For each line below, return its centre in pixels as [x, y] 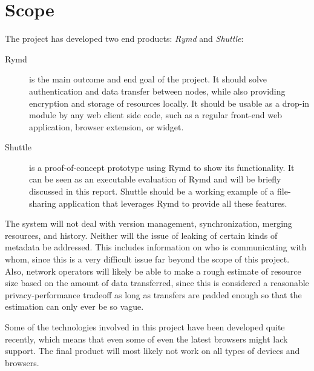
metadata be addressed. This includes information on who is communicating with [156, 247]
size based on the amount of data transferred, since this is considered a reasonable [157, 283]
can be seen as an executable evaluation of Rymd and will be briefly [155, 179]
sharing [43, 203]
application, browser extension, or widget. [106, 126]
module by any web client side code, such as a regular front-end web [155, 115]
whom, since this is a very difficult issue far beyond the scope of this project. [147, 259]
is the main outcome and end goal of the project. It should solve [148, 79]
